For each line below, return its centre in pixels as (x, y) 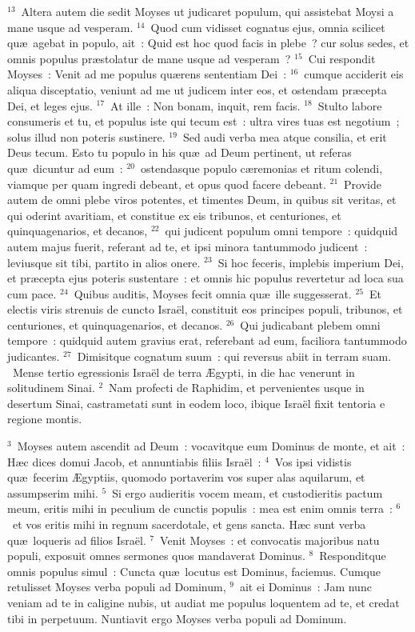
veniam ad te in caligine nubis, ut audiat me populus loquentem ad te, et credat (204, 602)
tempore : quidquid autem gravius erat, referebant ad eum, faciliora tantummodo (207, 340)
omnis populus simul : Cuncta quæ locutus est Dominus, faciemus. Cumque (194, 571)
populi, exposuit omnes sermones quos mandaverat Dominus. (156, 556)
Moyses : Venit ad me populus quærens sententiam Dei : (147, 74)
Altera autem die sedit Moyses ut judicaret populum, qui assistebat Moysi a (207, 11)
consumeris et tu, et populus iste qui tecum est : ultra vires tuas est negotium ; (204, 121)
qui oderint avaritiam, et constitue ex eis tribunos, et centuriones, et (174, 215)
